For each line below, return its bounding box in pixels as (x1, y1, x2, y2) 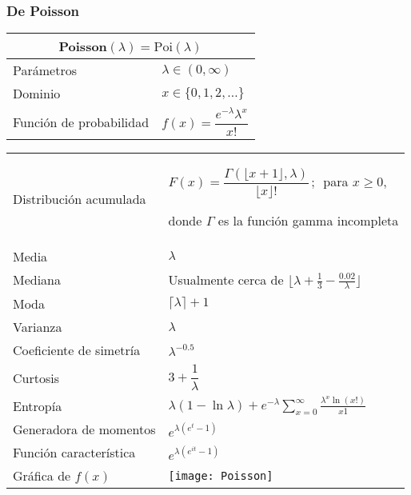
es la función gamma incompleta (217, 210, 399, 230)
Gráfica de (13, 466, 71, 485)
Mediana (13, 270, 62, 289)
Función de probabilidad (13, 112, 150, 131)
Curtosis (13, 368, 60, 387)
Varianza (13, 317, 62, 337)
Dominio (13, 84, 61, 103)
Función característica (13, 443, 136, 462)
